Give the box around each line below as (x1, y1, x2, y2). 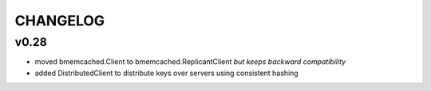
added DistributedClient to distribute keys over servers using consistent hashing (34, 68, 299, 78)
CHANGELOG (14, 12, 105, 29)
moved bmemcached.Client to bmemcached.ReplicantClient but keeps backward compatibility (34, 57, 346, 66)
